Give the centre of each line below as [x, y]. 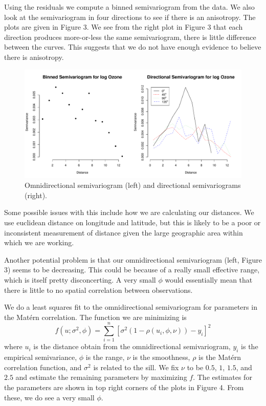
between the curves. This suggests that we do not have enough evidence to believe [133, 47]
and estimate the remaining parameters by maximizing [101, 377]
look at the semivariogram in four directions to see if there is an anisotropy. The [130, 17]
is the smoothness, [161, 357]
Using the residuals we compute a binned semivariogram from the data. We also [129, 7]
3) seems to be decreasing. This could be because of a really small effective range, [132, 270]
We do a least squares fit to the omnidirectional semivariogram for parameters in [131, 307]
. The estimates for [223, 377]
